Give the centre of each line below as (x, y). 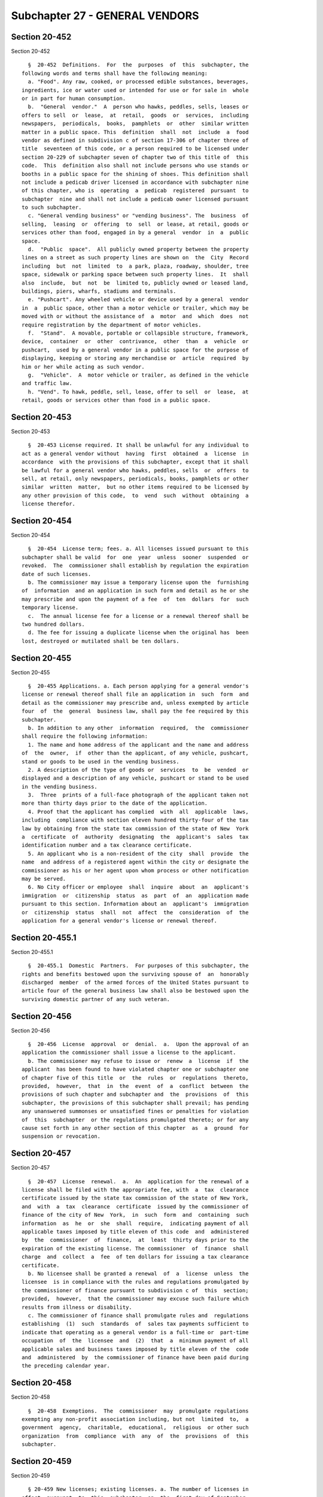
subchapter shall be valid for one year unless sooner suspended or (135, 557)
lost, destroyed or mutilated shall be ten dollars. (100, 641)
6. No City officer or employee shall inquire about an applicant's (138, 887)
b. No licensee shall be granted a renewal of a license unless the (138, 1273)
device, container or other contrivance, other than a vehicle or (135, 342)
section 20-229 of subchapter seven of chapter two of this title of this (135, 157)
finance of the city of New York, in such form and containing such (135, 1215)
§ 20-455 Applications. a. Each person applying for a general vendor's (138, 686)
